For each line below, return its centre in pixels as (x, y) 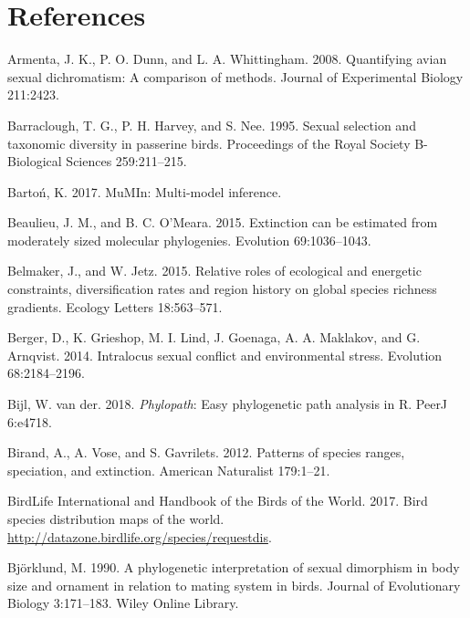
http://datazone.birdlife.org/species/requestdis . (140, 536)
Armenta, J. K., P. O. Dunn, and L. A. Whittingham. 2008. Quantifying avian (227, 59)
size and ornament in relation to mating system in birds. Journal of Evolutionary (234, 585)
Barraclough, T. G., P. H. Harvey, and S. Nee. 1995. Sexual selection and (212, 125)
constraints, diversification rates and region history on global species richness (222, 289)
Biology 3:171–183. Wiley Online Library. (123, 603)
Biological (35, 161)
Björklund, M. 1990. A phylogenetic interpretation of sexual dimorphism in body (234, 567)
